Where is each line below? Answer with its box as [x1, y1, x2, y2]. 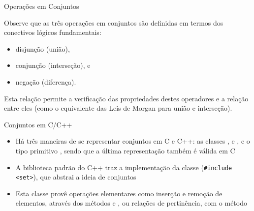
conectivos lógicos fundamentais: [4, 27, 101, 37]
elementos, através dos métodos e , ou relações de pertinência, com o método [15, 198, 247, 208]
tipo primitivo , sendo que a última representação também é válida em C [15, 145, 235, 155]
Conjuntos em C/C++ [4, 119, 72, 129]
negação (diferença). [15, 76, 76, 87]
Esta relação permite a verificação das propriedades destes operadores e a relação [4, 93, 249, 103]
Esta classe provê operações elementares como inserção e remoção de [15, 188, 222, 198]
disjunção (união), [15, 43, 70, 54]
